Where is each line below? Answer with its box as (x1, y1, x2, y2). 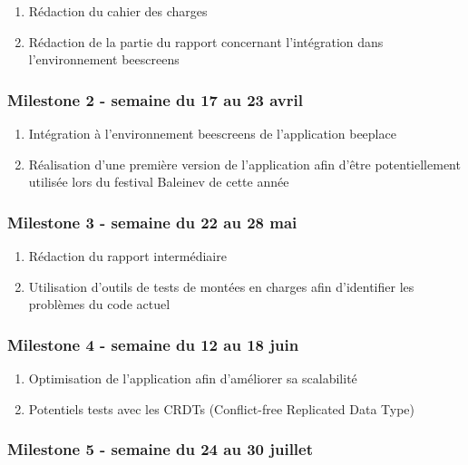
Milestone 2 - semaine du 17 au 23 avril (7, 88, 303, 111)
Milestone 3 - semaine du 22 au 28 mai (7, 210, 297, 233)
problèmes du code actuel (28, 295, 171, 314)
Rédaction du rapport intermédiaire (28, 247, 227, 265)
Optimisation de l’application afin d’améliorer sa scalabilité (28, 369, 357, 387)
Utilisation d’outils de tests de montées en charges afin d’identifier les (28, 276, 414, 295)
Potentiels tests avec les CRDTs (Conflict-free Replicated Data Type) (28, 399, 415, 418)
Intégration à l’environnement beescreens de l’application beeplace (28, 124, 396, 142)
